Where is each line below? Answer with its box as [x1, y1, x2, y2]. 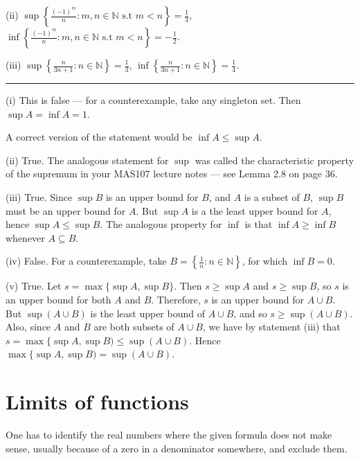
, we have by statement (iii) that [202, 319, 341, 334]
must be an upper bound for [6, 203, 126, 218]
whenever [6, 230, 45, 245]
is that [244, 217, 273, 231]
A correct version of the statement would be [6, 130, 192, 144]
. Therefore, [151, 292, 201, 306]
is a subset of [244, 189, 300, 204]
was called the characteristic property [195, 152, 354, 167]
